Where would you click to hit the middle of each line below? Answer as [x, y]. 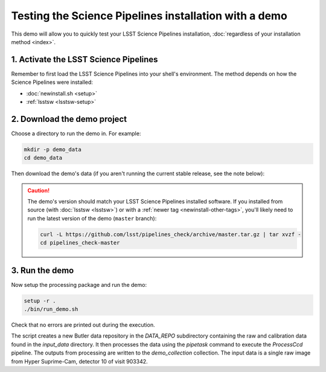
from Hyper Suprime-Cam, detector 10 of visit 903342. [79, 361]
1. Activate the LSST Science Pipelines [85, 59]
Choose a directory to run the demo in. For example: [76, 133]
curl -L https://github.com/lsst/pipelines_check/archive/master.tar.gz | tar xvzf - [171, 234]
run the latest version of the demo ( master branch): [92, 218]
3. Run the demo [43, 270]
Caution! [39, 190]
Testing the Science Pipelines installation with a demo [149, 16]
